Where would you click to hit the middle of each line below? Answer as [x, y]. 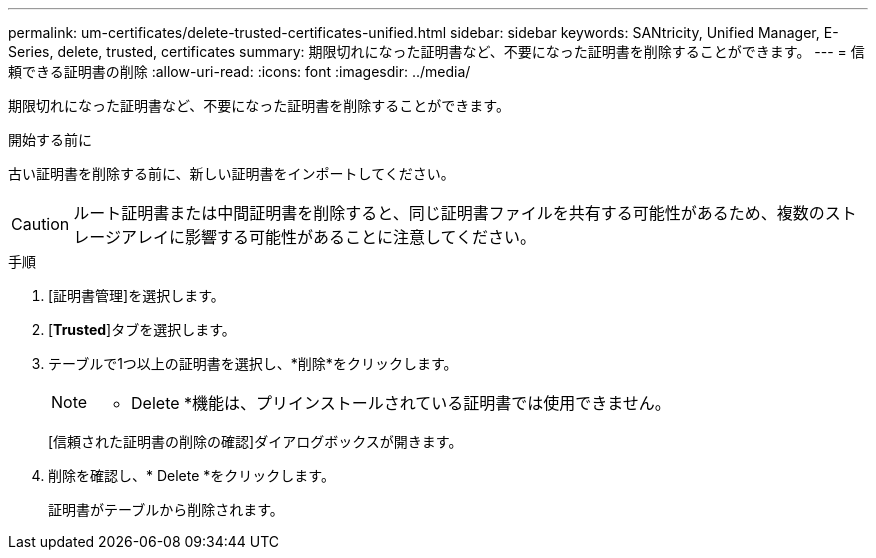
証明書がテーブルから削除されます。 [166, 509]
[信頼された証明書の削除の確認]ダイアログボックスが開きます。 [255, 441]
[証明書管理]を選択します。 [136, 295]
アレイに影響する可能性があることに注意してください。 [328, 237]
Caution [40, 224]
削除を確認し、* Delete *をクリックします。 [191, 475]
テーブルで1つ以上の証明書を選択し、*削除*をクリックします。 [253, 363]
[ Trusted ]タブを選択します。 [142, 329]
